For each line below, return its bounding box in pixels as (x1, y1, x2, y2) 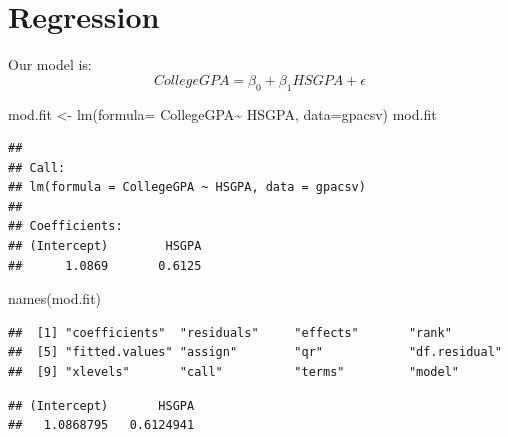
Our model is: (8, 54, 92, 75)
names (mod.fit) (8, 288, 102, 309)
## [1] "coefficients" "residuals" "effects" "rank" (8, 325, 452, 340)
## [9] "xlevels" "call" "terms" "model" (8, 365, 460, 380)
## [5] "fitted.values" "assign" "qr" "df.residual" (8, 345, 502, 360)
